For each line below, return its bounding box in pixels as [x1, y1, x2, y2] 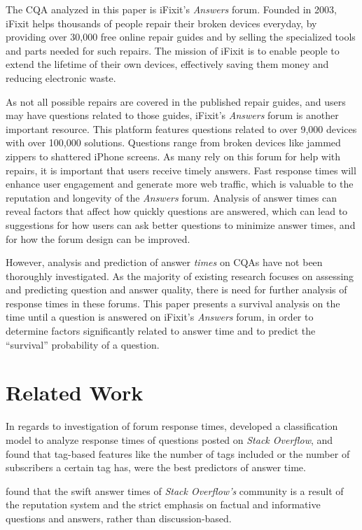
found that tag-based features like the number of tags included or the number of [6, 446, 350, 461]
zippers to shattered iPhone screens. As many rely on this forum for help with [6, 148, 341, 163]
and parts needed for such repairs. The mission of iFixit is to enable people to [6, 43, 340, 57]
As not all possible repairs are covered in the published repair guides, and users [6, 94, 346, 109]
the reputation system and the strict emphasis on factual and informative [6, 497, 321, 512]
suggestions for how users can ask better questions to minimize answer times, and [6, 217, 356, 232]
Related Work [6, 378, 144, 407]
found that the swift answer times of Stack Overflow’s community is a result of [6, 483, 344, 498]
